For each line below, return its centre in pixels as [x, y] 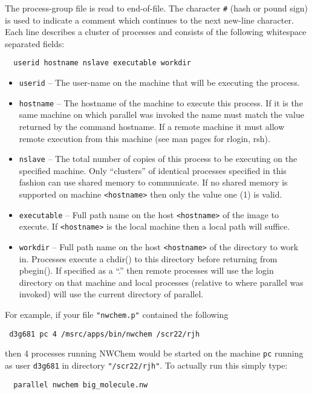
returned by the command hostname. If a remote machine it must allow [152, 126]
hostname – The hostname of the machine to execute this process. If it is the [161, 102]
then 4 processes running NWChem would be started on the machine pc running [154, 353]
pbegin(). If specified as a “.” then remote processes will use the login [146, 270]
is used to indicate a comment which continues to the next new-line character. [149, 20]
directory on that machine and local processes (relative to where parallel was [161, 282]
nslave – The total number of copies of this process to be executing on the [158, 159]
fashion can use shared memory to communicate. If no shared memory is [153, 182]
